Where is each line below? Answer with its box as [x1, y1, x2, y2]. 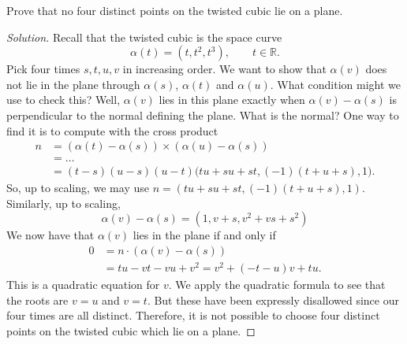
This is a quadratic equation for [6, 276, 160, 293]
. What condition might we [270, 76, 401, 92]
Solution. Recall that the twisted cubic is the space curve [6, 28, 282, 45]
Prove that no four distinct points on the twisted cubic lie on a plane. [6, 2, 343, 18]
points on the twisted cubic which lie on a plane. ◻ [6, 322, 256, 338]
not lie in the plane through [6, 76, 140, 92]
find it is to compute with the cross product [6, 122, 218, 139]
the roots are [6, 291, 69, 308]
